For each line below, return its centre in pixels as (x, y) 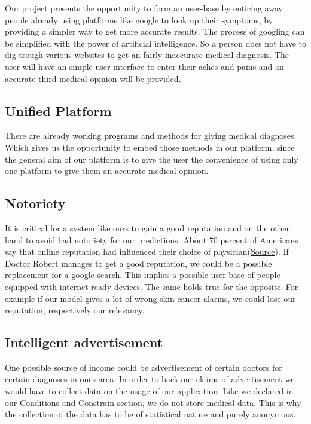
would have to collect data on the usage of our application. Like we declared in (149, 391)
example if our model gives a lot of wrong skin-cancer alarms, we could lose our (150, 298)
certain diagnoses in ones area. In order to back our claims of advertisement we (150, 379)
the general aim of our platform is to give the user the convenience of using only (152, 159)
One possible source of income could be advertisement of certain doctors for (144, 367)
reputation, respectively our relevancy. (75, 310)
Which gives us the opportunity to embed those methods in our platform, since (150, 147)
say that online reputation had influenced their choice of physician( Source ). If (147, 251)
